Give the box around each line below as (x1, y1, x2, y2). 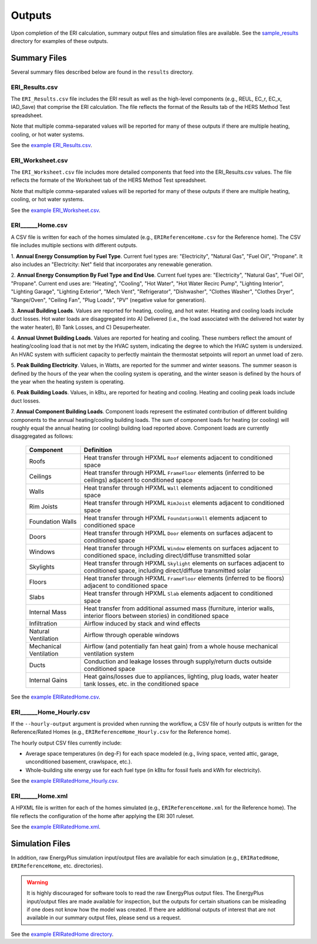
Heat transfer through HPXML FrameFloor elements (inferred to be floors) (83, 574, 285, 582)
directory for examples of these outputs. (11, 37, 109, 44)
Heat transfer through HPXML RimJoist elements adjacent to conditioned (83, 498, 285, 507)
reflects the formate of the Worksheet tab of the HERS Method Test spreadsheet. (11, 177, 207, 184)
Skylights (29, 563, 55, 571)
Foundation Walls (29, 517, 77, 526)
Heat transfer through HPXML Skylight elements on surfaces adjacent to (83, 559, 285, 567)
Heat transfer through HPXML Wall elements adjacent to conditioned (83, 483, 273, 491)
